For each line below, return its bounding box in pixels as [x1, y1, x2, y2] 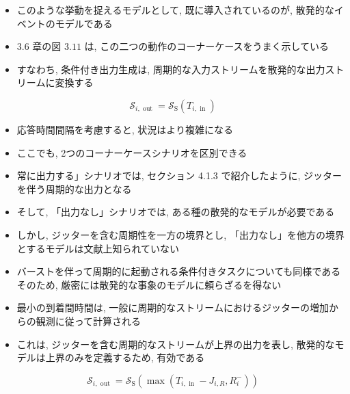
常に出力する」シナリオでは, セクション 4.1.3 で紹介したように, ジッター [16, 168, 342, 183]
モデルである [55, 16, 113, 30]
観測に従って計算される [36, 313, 142, 328]
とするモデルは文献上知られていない [16, 241, 179, 255]
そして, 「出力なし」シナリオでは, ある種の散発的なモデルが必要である [16, 205, 335, 219]
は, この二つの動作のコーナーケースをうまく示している [84, 39, 329, 53]
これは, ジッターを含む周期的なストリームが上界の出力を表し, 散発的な [16, 337, 335, 351]
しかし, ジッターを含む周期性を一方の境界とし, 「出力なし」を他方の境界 [16, 227, 345, 241]
